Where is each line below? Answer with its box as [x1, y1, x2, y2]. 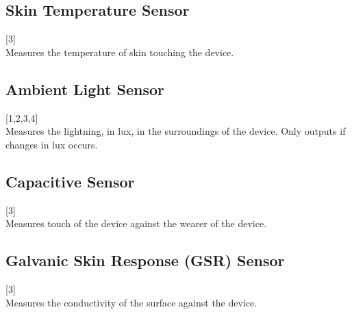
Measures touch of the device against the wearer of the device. [5, 216, 267, 231]
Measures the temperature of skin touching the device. [5, 44, 234, 59]
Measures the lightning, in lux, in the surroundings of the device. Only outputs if [5, 124, 346, 138]
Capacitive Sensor [5, 170, 135, 192]
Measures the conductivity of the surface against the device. [5, 295, 257, 309]
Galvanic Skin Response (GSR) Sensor [5, 250, 285, 271]
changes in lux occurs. [5, 137, 98, 151]
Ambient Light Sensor [5, 78, 165, 99]
